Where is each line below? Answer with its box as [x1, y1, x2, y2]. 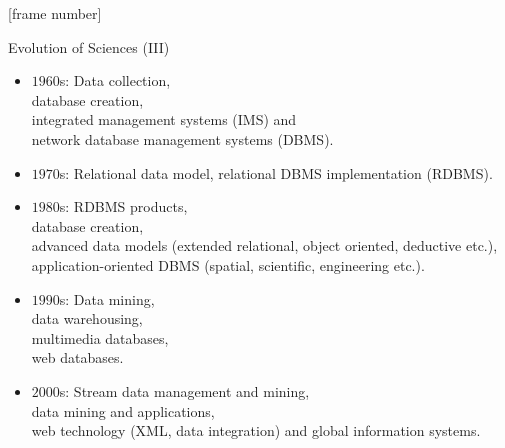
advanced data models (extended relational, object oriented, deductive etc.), [31, 235, 498, 256]
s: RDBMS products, [59, 196, 188, 217]
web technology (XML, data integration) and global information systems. [31, 420, 481, 441]
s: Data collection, [59, 70, 171, 91]
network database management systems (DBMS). [31, 128, 334, 149]
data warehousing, [31, 308, 143, 329]
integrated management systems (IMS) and [31, 109, 297, 130]
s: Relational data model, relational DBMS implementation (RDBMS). [59, 162, 493, 183]
